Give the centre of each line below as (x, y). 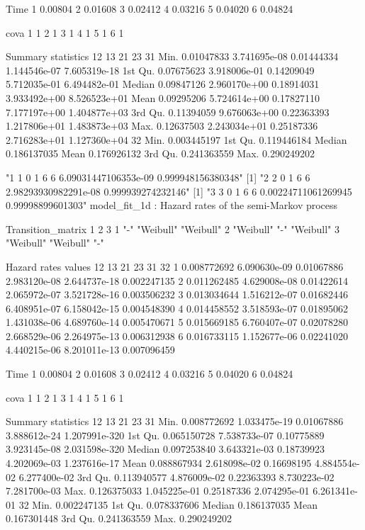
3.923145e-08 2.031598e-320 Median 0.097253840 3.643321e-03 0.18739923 (165, 449)
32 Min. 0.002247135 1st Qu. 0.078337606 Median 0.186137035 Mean (168, 504)
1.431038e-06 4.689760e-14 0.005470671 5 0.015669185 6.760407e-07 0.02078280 (177, 322)
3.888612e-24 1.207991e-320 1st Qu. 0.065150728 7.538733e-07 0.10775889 (165, 435)
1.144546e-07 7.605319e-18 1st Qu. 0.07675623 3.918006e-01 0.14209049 (160, 70)
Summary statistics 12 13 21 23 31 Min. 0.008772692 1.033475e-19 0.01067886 (175, 421)
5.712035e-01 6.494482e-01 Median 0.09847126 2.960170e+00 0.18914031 (163, 84)
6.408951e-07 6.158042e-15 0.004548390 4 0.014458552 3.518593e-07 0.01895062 (177, 308)
